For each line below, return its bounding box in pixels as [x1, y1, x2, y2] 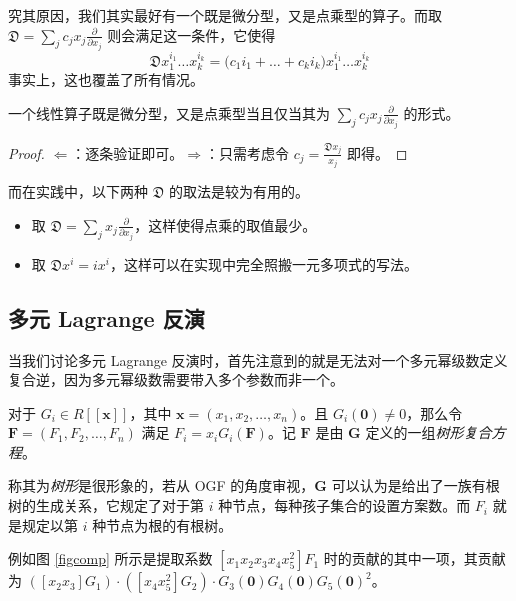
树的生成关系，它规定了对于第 [8, 495, 204, 516]
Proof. [8, 142, 45, 163]
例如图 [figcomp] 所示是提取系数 [8, 548, 213, 569]
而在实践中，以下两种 [8, 181, 148, 202]
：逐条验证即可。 [71, 142, 184, 163]
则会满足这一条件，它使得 [107, 24, 276, 45]
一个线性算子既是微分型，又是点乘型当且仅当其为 [8, 102, 330, 123]
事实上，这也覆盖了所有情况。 [8, 69, 204, 90]
